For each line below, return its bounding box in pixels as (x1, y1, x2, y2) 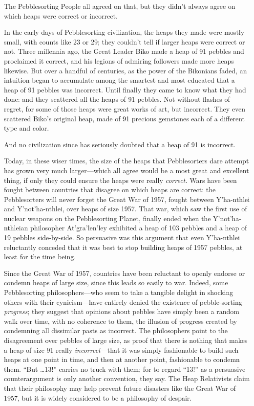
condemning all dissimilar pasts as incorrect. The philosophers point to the (4, 325, 228, 336)
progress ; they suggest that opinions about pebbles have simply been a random (4, 306, 239, 316)
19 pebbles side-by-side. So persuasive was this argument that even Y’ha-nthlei (4, 232, 240, 243)
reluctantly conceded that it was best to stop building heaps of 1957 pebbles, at (4, 242, 243, 252)
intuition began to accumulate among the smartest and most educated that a (4, 75, 235, 85)
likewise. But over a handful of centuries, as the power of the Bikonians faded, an (4, 65, 247, 75)
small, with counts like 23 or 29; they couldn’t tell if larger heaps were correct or (4, 36, 245, 46)
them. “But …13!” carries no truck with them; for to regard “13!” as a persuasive (4, 363, 246, 374)
